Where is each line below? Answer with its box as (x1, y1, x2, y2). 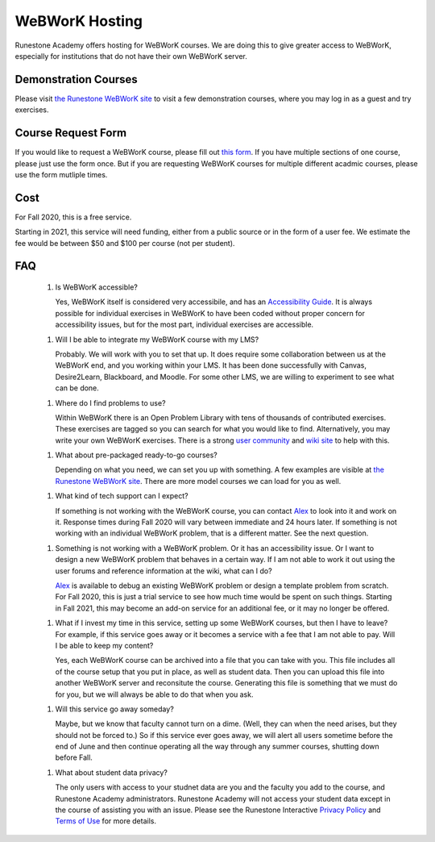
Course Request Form (14, 126, 127, 140)
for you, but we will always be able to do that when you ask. (55, 690, 254, 699)
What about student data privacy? (55, 767, 168, 777)
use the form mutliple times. (14, 169, 108, 179)
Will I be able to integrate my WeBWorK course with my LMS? (55, 335, 259, 344)
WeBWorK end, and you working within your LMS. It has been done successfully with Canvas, (55, 361, 367, 370)
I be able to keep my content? (55, 640, 154, 650)
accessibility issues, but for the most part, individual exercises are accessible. (55, 319, 314, 330)
